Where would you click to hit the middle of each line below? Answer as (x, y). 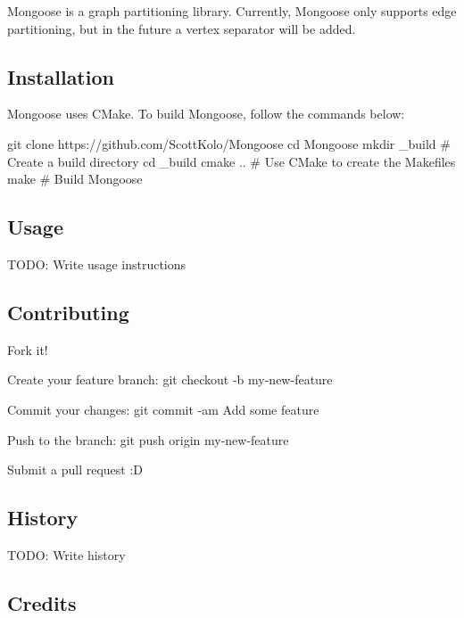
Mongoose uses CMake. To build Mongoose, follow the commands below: (206, 114)
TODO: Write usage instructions (97, 264)
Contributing (68, 312)
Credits (42, 602)
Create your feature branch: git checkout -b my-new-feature (170, 379)
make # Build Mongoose (75, 179)
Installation (61, 76)
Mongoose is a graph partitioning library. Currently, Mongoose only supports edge (232, 11)
